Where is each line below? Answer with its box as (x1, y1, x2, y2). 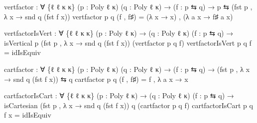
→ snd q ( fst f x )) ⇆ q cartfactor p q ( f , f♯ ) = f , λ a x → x (4, 73, 188, 84)
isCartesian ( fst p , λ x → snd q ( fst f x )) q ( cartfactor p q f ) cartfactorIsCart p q (4, 100, 253, 110)
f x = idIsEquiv (4, 110, 51, 120)
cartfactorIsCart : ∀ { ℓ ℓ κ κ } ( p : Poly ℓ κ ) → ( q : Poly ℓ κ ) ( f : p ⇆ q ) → (4, 90, 234, 101)
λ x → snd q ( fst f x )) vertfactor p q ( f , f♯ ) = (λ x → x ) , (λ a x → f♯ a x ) (4, 11, 233, 21)
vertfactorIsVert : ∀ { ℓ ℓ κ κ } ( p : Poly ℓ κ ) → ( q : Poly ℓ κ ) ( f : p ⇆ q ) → (4, 28, 234, 38)
